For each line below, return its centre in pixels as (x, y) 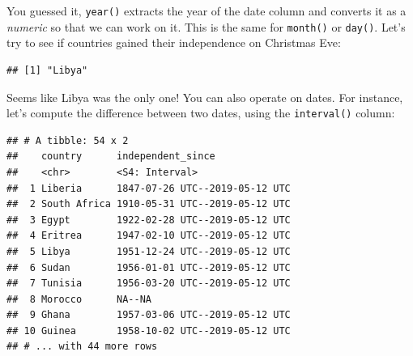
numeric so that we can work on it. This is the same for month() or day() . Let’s (206, 26)
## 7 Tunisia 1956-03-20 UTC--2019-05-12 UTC (149, 284)
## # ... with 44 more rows (82, 347)
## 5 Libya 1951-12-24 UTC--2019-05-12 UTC (149, 251)
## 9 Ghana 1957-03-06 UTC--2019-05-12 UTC (149, 315)
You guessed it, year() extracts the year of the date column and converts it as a (206, 11)
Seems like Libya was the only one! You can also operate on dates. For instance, (205, 97)
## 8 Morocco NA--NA (79, 299)
